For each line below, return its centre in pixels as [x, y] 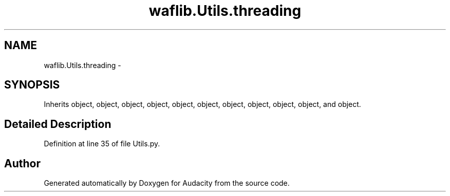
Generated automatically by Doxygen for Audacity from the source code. [167, 183]
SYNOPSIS [32, 85]
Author [22, 163]
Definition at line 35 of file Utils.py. [102, 144]
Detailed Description [58, 124]
